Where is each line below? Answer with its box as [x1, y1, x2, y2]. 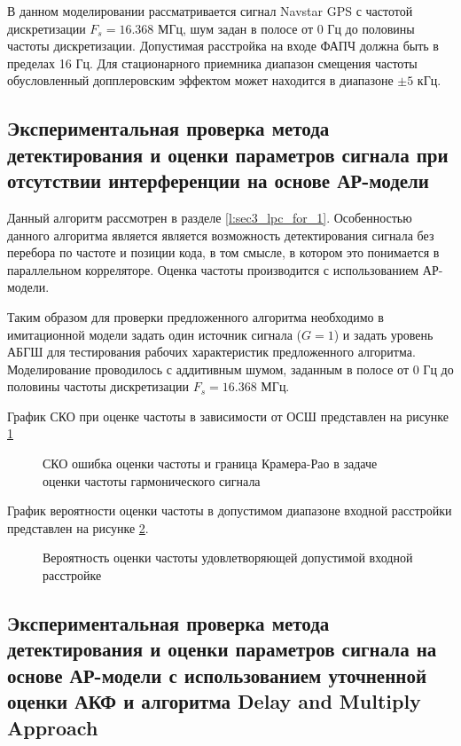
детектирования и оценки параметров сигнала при [7, 140, 449, 168]
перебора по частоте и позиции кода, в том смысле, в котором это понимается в [7, 243, 440, 262]
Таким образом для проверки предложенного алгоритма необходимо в [7, 307, 384, 326]
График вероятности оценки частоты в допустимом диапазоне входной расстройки [7, 501, 452, 520]
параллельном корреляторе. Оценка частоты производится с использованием [7, 260, 419, 279]
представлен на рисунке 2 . [7, 518, 149, 537]
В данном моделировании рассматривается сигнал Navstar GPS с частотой [7, 2, 413, 20]
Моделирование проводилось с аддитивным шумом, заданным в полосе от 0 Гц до [7, 359, 454, 378]
